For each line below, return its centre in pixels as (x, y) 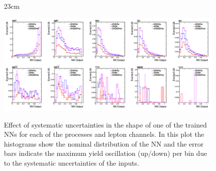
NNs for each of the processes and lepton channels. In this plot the (104, 134)
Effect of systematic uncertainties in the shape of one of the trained (106, 124)
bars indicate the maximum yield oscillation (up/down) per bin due (106, 153)
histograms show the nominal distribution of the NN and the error (104, 143)
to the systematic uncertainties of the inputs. (72, 163)
